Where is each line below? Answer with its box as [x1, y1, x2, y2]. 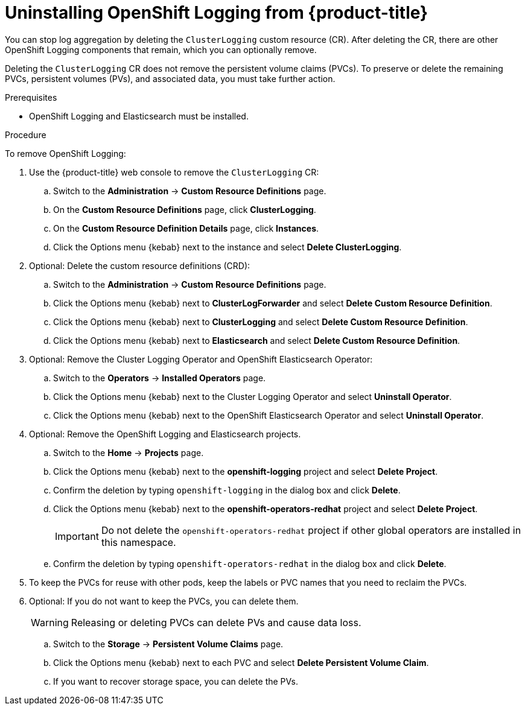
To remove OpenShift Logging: [5, 148, 126, 159]
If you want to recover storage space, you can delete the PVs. [53, 676, 298, 686]
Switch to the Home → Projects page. [53, 447, 204, 458]
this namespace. [101, 536, 176, 548]
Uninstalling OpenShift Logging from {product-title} [5, 2, 428, 23]
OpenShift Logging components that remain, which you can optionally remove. [5, 44, 317, 55]
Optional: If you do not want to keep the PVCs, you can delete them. [29, 595, 299, 606]
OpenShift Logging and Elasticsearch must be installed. [29, 110, 249, 121]
